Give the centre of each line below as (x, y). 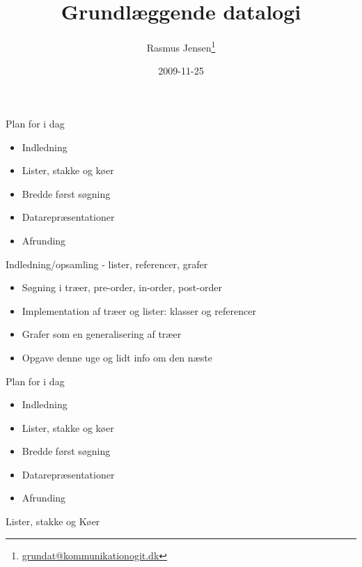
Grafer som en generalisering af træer (102, 334)
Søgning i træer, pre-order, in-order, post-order (122, 287)
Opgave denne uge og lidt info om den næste (117, 357)
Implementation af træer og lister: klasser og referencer (139, 310)
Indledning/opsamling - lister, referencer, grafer (107, 264)
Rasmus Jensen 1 (181, 46)
